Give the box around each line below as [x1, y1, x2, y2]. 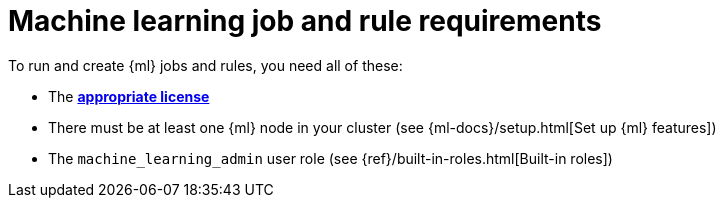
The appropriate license [48, 87, 210, 105]
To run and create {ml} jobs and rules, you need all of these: [8, 56, 403, 74]
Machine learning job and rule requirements [8, 4, 602, 38]
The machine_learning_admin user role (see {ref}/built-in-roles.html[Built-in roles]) [48, 149, 613, 167]
